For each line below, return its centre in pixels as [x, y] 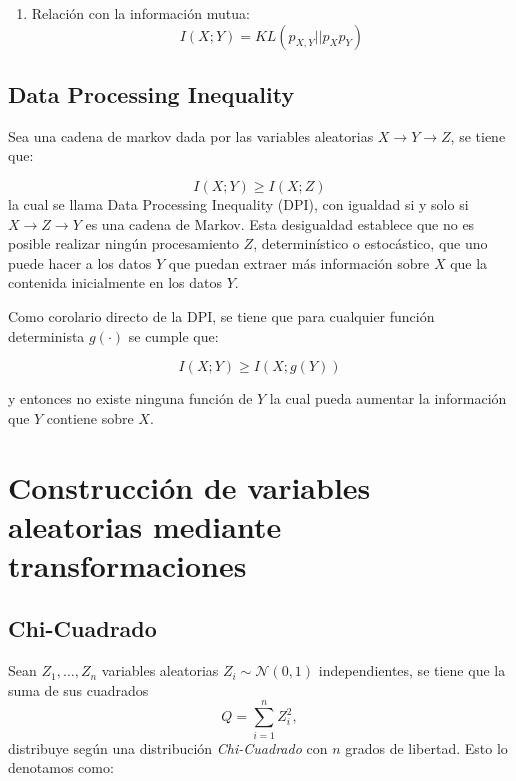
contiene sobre [90, 417]
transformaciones [127, 564]
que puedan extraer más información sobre [299, 262]
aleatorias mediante [145, 525]
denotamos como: [61, 767]
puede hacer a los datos [80, 262]
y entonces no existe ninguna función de [130, 398]
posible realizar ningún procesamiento [123, 243]
